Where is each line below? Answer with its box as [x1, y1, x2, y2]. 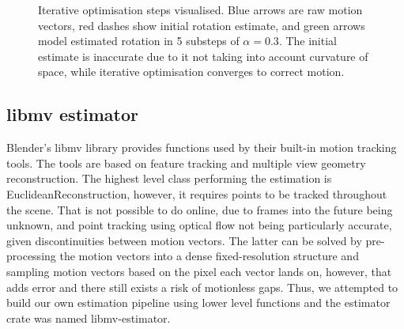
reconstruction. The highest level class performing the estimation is [6, 170, 332, 187]
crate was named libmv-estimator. [6, 309, 171, 326]
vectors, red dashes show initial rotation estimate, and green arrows [38, 17, 365, 33]
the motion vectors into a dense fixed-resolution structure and [59, 248, 359, 264]
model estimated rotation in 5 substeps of [38, 32, 240, 49]
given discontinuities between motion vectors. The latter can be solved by [6, 232, 362, 248]
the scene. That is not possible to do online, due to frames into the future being [6, 201, 393, 217]
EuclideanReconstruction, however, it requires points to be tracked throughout [6, 185, 387, 202]
